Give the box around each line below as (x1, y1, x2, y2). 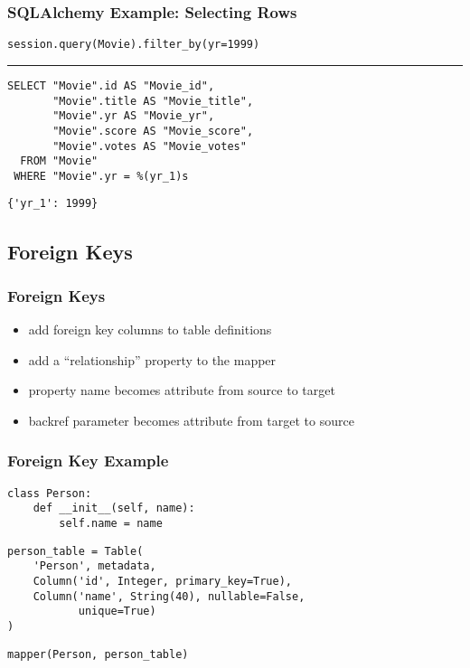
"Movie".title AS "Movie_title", (52, 94, 254, 108)
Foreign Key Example (7, 449, 169, 472)
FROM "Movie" (20, 155, 99, 168)
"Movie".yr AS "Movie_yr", (52, 109, 215, 123)
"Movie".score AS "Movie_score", (52, 124, 254, 137)
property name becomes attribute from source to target (28, 381, 335, 400)
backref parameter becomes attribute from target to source (28, 410, 354, 429)
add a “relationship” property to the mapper (28, 350, 277, 369)
